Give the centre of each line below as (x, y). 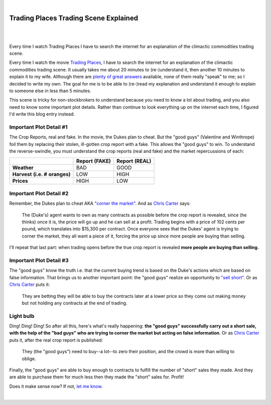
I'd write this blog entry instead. (42, 114)
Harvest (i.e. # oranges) (41, 174)
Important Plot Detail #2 (39, 193)
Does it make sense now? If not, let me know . (56, 386)
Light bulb (22, 316)
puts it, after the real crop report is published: (56, 340)
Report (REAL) (134, 161)
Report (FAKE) (94, 161)
